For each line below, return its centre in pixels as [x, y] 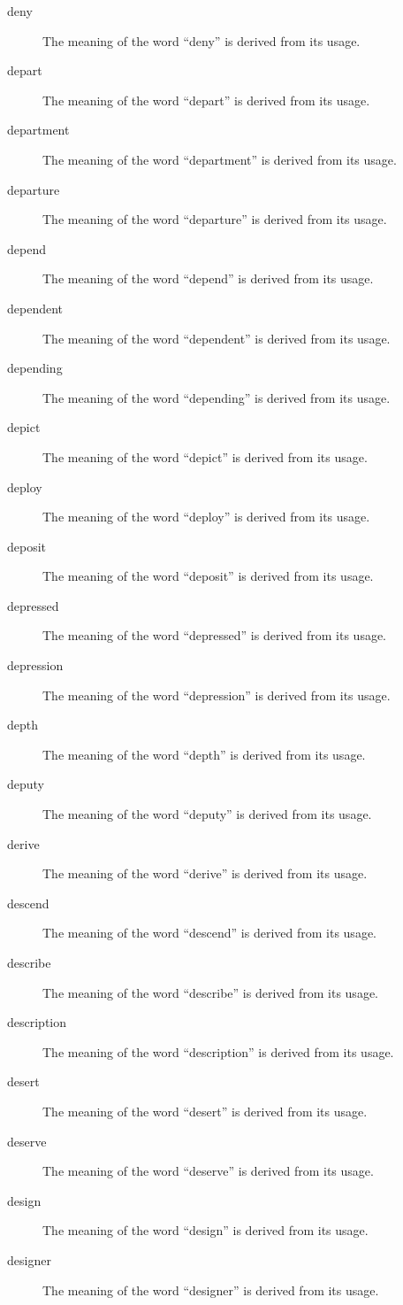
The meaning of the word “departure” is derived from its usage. [215, 219]
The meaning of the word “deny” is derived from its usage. [201, 40]
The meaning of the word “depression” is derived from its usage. [217, 695]
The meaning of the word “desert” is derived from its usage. [205, 1111]
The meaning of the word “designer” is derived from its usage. [211, 1290]
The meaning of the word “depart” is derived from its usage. [206, 100]
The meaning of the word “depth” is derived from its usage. [204, 754]
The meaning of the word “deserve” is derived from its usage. [208, 1171]
